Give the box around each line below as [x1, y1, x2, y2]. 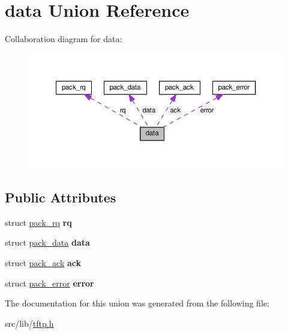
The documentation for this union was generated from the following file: [5, 297, 269, 309]
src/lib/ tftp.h [5, 317, 54, 329]
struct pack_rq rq [5, 216, 72, 228]
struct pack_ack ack [5, 257, 81, 269]
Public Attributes [5, 188, 116, 207]
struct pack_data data [5, 236, 90, 249]
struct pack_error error [5, 276, 94, 289]
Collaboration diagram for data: [5, 32, 122, 45]
